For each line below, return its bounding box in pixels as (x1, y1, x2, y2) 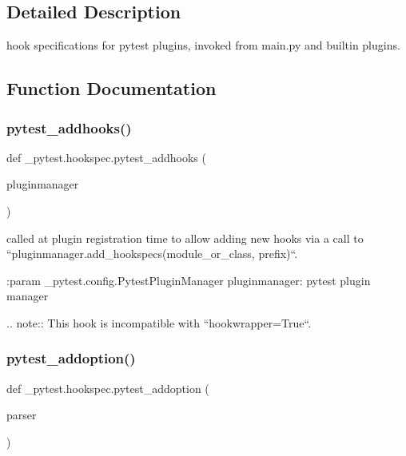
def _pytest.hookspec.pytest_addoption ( (6, 379, 209, 396)
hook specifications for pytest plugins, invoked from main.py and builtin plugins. (6, 37, 400, 54)
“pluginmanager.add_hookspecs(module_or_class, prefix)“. (6, 245, 298, 262)
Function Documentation (6, 76, 217, 101)
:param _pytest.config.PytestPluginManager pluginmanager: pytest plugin (6, 272, 371, 288)
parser (6, 406, 37, 423)
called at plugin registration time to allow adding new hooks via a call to (6, 229, 364, 246)
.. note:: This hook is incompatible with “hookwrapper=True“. (6, 314, 312, 331)
